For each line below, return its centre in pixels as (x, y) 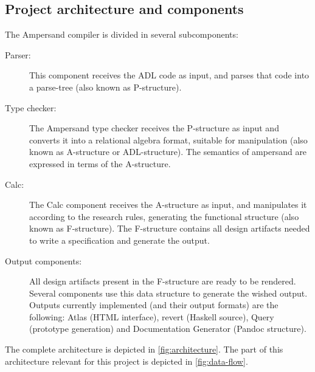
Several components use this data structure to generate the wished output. (168, 293)
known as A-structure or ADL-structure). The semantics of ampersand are (168, 152)
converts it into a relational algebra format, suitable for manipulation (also (168, 139)
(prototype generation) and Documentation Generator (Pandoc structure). (168, 329)
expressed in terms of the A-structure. (100, 163)
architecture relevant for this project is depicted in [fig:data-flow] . (126, 361)
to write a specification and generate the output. (119, 240)
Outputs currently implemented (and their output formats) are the (154, 305)
